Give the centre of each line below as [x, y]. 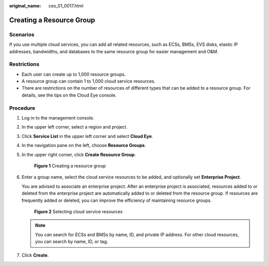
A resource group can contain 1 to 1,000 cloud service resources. [88, 81]
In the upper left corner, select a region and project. [75, 127]
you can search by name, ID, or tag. [71, 242]
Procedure [22, 108]
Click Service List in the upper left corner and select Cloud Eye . [87, 136]
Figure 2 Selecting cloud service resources [78, 211]
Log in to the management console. [58, 118]
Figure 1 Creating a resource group [70, 166]
